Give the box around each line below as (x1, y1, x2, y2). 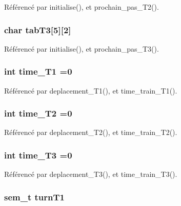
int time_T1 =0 (4, 65, 72, 78)
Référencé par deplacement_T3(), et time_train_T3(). (4, 169, 177, 179)
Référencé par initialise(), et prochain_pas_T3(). (4, 43, 159, 54)
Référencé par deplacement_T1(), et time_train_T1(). (4, 85, 177, 96)
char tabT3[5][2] (4, 23, 71, 36)
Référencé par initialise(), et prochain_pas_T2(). (4, 2, 159, 12)
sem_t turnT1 (4, 190, 65, 203)
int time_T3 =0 (4, 148, 72, 161)
